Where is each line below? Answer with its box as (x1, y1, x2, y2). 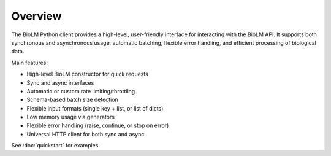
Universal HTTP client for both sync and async (26, 130, 145, 138)
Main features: (11, 59, 48, 66)
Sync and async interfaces (26, 79, 94, 86)
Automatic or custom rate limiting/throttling (26, 87, 135, 95)
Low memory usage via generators (26, 114, 115, 121)
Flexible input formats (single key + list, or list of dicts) (26, 104, 164, 112)
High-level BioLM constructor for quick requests (26, 71, 148, 78)
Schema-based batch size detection (26, 96, 119, 104)
